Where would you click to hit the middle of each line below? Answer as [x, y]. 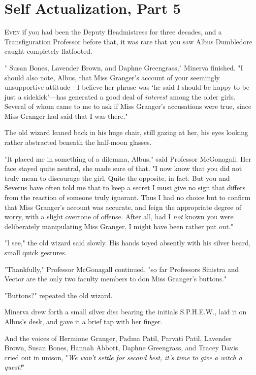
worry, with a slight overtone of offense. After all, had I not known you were [119, 217]
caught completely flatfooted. [48, 51]
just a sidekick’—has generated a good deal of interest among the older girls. [120, 96]
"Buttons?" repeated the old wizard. [59, 295]
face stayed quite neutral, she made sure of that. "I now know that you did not [123, 168]
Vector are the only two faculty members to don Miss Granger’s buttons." [116, 279]
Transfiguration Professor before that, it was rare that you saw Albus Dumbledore [128, 41]
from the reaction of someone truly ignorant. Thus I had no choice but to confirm [128, 197]
